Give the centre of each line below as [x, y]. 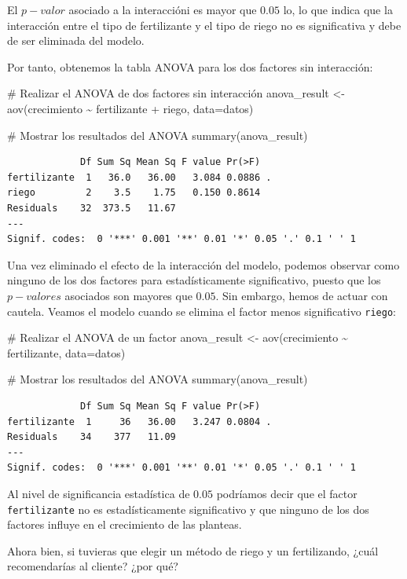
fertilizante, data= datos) [66, 352]
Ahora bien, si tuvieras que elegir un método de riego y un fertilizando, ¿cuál [193, 550]
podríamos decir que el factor [287, 493]
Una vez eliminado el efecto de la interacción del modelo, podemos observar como [203, 264]
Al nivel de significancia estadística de [99, 493]
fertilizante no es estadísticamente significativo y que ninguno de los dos [188, 509]
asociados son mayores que [128, 295]
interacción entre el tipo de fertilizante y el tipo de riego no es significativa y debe [204, 25]
